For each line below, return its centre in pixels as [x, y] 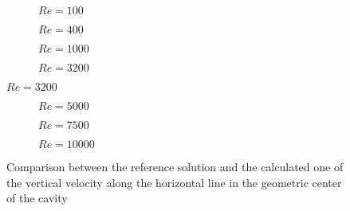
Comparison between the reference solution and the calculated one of [175, 166]
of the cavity [37, 198]
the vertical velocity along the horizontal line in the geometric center [174, 182]
